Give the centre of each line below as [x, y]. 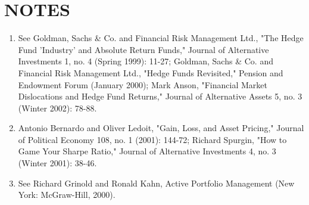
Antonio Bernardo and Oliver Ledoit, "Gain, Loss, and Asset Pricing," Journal [161, 128]
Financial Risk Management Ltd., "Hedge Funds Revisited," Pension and [151, 72]
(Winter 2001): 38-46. [57, 163]
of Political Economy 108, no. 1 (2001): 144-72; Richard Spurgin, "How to [152, 139]
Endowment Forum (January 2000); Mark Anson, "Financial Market [143, 84]
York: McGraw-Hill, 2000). [67, 195]
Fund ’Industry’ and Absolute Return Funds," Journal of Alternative [143, 49]
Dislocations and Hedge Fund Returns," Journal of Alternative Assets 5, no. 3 [160, 96]
